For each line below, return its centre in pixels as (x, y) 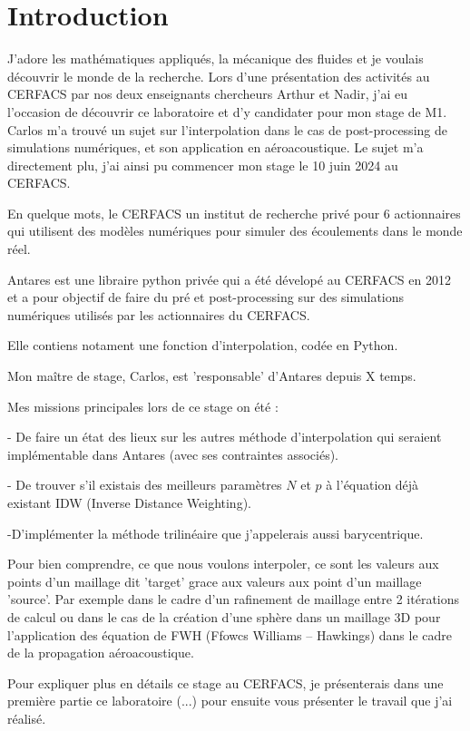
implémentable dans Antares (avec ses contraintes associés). (173, 454)
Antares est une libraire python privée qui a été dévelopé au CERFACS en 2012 (229, 279)
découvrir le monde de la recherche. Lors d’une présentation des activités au (219, 76)
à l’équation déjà (372, 485)
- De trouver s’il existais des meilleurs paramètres (145, 485)
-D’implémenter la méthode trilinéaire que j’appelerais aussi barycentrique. (215, 533)
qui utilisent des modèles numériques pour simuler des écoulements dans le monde (235, 231)
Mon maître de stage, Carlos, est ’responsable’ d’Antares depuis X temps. (212, 376)
